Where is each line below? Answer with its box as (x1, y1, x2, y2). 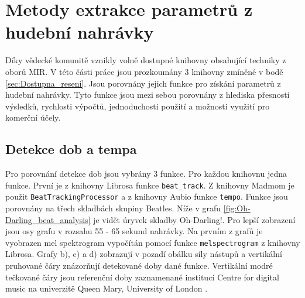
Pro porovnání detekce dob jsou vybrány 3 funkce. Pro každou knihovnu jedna (5, 167, 287, 180)
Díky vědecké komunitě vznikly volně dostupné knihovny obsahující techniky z (5, 54, 286, 66)
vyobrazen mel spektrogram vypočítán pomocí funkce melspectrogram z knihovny (5, 236, 300, 248)
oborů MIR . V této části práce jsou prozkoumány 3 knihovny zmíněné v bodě (5, 65, 283, 77)
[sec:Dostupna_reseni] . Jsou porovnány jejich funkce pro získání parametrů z (5, 77, 281, 89)
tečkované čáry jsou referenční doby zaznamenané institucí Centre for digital (5, 270, 279, 283)
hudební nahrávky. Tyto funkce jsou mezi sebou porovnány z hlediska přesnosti (5, 88, 290, 101)
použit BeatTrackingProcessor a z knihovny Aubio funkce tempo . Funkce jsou (5, 190, 288, 203)
